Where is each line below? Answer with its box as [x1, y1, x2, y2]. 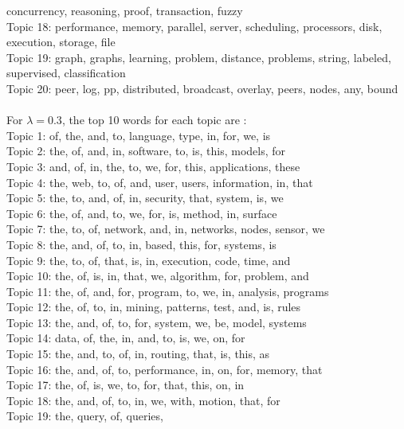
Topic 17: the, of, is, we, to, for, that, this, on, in [6, 376, 245, 393]
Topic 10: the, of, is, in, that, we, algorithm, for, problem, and [6, 267, 309, 284]
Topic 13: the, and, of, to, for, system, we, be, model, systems [6, 314, 307, 330]
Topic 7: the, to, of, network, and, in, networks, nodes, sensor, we [6, 220, 325, 237]
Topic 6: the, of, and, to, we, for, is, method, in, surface [6, 205, 277, 221]
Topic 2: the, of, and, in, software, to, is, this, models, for [6, 142, 286, 159]
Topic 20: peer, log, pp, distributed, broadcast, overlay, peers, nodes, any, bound [6, 80, 398, 96]
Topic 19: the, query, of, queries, [6, 408, 163, 424]
